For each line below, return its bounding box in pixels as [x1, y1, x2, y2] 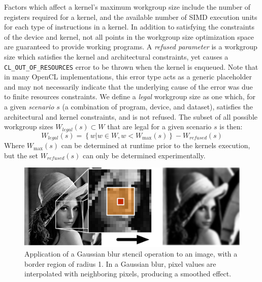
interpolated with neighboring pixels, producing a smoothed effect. [24, 268, 232, 279]
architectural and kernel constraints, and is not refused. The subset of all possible [4, 111, 257, 122]
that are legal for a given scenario [107, 121, 212, 132]
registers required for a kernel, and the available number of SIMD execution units [4, 11, 257, 22]
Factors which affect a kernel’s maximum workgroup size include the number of [4, 2, 251, 12]
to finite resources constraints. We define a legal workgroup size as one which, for [4, 91, 256, 102]
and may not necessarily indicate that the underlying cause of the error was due [4, 81, 253, 92]
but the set [4, 150, 38, 160]
